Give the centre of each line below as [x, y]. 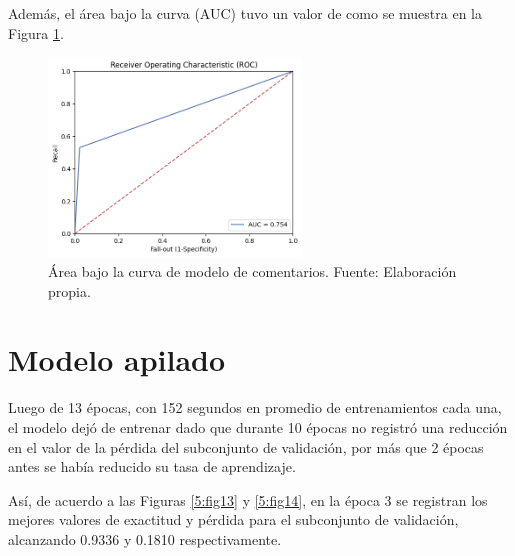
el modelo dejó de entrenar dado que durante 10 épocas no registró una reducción [258, 426]
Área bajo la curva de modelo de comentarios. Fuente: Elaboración [252, 271]
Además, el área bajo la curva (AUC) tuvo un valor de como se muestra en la [245, 13]
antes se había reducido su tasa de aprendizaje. [152, 466]
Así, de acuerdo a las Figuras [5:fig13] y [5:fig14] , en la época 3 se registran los [248, 499]
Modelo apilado [117, 359]
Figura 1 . [36, 32]
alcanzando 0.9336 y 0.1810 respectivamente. [145, 538]
